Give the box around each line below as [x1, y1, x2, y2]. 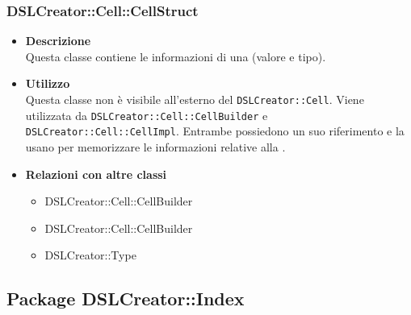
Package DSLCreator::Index [6, 286, 245, 311]
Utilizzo [25, 75, 70, 92]
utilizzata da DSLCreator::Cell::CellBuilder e [25, 106, 268, 123]
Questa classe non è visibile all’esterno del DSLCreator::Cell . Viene [25, 91, 364, 107]
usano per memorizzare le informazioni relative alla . [25, 138, 286, 155]
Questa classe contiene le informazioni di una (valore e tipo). [25, 48, 326, 64]
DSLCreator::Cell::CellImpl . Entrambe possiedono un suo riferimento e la [25, 122, 405, 139]
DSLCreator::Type [44, 247, 136, 263]
